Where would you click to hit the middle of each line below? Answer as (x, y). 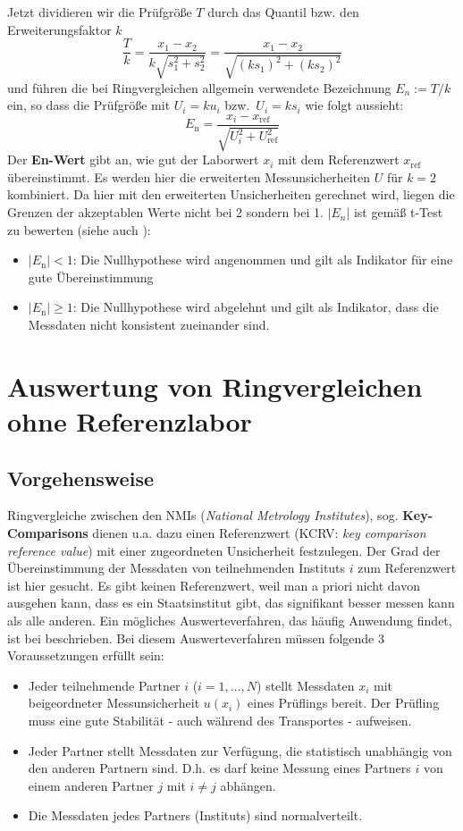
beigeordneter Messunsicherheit (114, 703)
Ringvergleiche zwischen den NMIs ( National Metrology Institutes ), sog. (203, 515)
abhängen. (248, 785)
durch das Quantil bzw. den (283, 12)
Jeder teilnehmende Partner (104, 685)
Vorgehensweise (80, 478)
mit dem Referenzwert (339, 159)
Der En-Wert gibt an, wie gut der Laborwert (133, 159)
